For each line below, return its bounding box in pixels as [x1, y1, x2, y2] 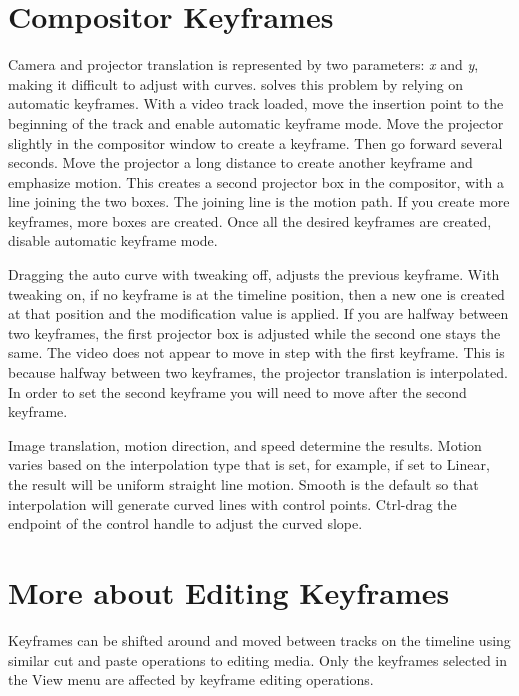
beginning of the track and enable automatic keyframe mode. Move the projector [8, 112, 504, 133]
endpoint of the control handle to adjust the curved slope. [8, 513, 363, 534]
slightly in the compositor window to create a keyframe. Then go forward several [8, 132, 503, 153]
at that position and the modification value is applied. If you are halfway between [8, 303, 509, 324]
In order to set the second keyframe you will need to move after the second [8, 381, 467, 402]
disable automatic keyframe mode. [8, 230, 218, 251]
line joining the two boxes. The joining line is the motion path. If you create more [8, 191, 510, 212]
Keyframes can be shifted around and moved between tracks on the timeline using [8, 629, 511, 650]
